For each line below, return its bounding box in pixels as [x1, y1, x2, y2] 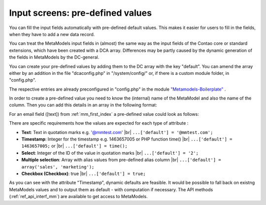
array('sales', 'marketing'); [21, 164, 95, 170]
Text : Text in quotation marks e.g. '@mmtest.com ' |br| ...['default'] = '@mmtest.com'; [21, 129, 213, 135]
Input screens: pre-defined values [9, 7, 152, 18]
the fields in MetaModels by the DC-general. [9, 54, 100, 60]
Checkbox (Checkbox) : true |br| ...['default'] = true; [21, 171, 146, 176]
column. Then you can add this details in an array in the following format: [9, 102, 157, 108]
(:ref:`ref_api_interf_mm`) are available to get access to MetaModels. [9, 194, 148, 200]
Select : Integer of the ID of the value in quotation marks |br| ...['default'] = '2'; [21, 150, 199, 156]
